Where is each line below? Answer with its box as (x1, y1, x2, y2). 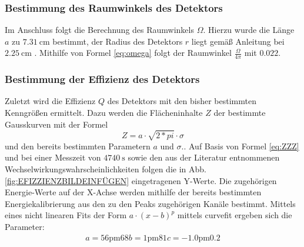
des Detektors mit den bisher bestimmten (107, 95, 256, 107)
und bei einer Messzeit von (5, 151, 101, 163)
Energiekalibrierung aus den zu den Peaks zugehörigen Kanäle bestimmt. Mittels (5, 197, 296, 209)
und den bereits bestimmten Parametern (5, 139, 151, 152)
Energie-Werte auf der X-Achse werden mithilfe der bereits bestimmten (5, 186, 262, 198)
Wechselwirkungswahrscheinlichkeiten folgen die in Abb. (5, 162, 206, 175)
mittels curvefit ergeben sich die (177, 209, 292, 221)
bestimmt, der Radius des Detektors (52, 35, 183, 47)
